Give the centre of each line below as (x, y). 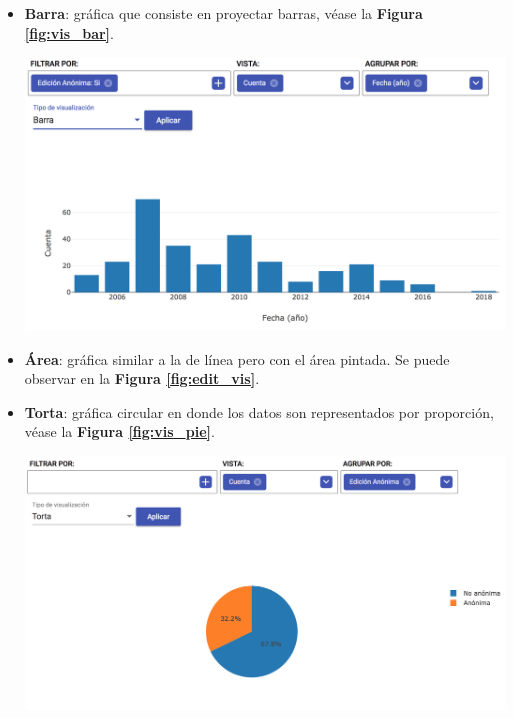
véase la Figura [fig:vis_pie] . (119, 431)
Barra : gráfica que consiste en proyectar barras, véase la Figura (223, 13)
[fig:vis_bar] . (69, 32)
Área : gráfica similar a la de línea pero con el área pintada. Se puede (237, 358)
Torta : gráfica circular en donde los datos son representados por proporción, (259, 411)
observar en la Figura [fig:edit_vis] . (142, 378)
